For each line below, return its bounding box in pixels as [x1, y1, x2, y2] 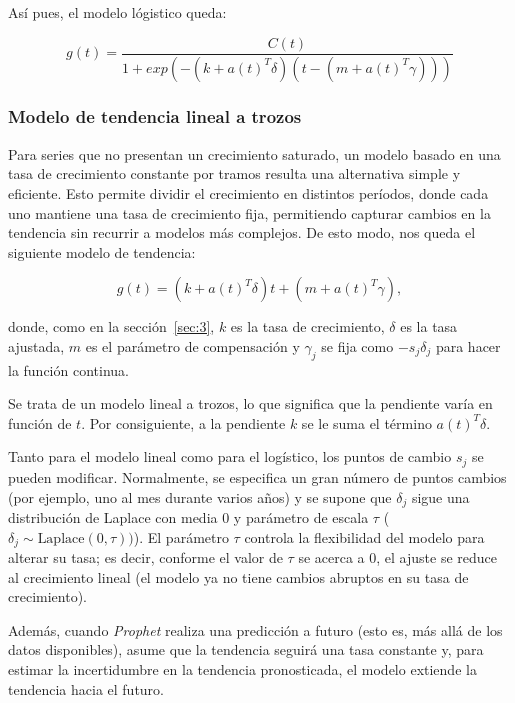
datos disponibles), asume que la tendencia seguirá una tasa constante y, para [8, 639, 484, 660]
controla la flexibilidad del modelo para [244, 526, 485, 547]
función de [8, 412, 72, 433]
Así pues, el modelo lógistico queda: [8, 2, 227, 22]
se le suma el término [301, 412, 432, 433]
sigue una [411, 486, 470, 507]
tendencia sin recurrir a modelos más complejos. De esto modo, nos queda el [8, 222, 476, 243]
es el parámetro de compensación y [85, 335, 300, 356]
